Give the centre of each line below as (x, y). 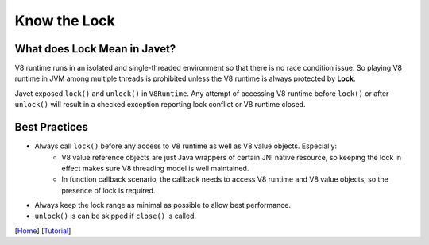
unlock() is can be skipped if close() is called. (115, 216)
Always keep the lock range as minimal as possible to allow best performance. (163, 205)
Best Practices (52, 127)
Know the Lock (65, 21)
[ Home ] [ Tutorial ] (43, 231)
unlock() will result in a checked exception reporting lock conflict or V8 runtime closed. (160, 105)
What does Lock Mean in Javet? (95, 49)
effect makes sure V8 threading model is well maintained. (155, 168)
